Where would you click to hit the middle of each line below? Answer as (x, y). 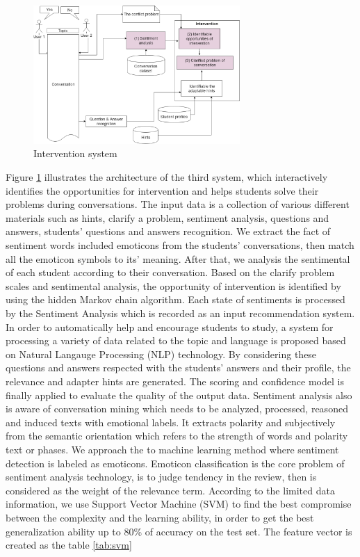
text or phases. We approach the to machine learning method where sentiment (172, 449)
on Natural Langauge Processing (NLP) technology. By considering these (161, 354)
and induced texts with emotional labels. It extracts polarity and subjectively (171, 422)
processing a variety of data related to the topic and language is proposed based (176, 340)
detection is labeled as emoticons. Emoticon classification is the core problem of (175, 463)
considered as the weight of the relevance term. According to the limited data (170, 490)
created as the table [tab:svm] (69, 545)
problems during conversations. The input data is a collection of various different (178, 204)
